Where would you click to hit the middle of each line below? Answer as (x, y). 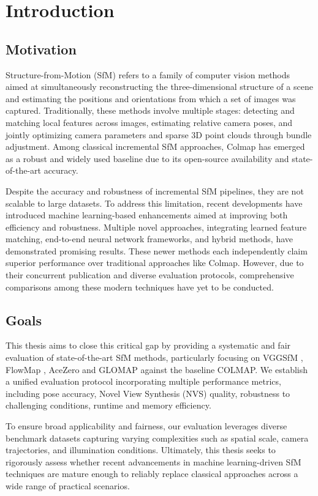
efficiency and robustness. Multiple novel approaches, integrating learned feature (156, 227)
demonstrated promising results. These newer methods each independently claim (157, 250)
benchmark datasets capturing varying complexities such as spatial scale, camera (157, 438)
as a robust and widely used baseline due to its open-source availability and (147, 158)
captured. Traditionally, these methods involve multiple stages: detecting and (150, 110)
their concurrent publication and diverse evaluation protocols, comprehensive (150, 275)
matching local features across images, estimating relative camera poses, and (149, 122)
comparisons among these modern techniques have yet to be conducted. (140, 287)
